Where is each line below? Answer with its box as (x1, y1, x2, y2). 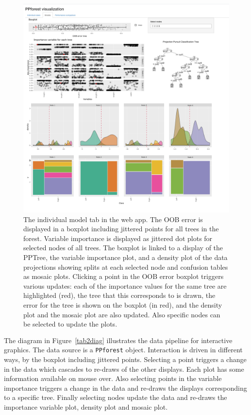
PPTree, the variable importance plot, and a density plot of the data (23, 252, 228, 262)
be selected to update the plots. (23, 319, 117, 329)
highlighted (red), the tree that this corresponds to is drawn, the (23, 290, 216, 300)
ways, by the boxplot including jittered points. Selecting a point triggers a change (4, 354, 247, 364)
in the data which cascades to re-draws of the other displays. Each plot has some (4, 363, 244, 374)
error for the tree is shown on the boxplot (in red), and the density (23, 299, 222, 310)
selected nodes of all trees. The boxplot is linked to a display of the (23, 242, 223, 253)
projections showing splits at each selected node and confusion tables (23, 261, 228, 272)
